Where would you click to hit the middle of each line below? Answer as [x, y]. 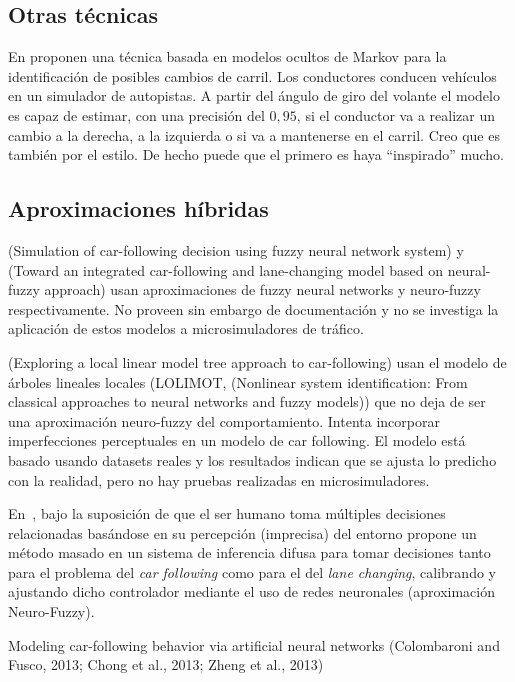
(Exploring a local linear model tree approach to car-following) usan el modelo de [257, 361]
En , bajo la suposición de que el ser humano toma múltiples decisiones [227, 513]
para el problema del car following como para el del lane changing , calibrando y [252, 571]
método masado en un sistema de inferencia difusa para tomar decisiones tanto [249, 552]
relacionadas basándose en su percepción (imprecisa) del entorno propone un [242, 532]
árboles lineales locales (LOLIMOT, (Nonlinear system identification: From [238, 381]
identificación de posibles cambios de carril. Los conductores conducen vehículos [252, 75]
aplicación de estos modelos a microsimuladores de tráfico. [186, 328]
